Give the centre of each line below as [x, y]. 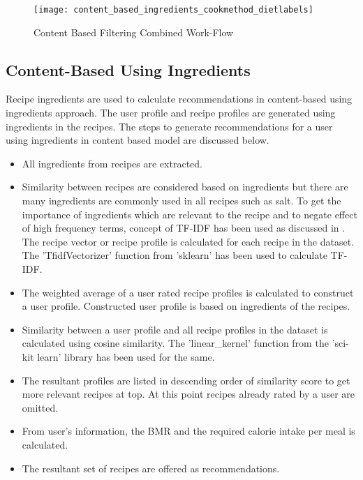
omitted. [40, 407]
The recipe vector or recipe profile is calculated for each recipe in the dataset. [188, 241]
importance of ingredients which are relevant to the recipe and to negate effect [190, 214]
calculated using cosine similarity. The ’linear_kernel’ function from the [175, 343]
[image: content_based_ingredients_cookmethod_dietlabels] [173, 10]
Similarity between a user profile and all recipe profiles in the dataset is [175, 329]
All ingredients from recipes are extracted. [112, 163]
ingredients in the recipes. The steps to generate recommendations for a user [169, 126]
